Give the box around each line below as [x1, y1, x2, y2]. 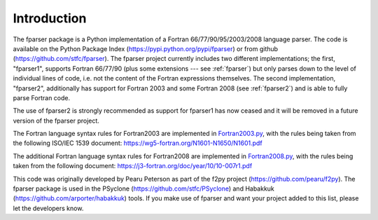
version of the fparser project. [13, 116, 99, 125]
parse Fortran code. [13, 93, 71, 102]
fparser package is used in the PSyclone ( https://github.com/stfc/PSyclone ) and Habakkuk [13, 184, 274, 193]
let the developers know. [13, 204, 84, 212]
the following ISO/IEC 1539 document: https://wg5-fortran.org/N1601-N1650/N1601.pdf [13, 139, 262, 147]
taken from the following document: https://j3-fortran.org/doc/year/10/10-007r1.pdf [13, 162, 253, 170]
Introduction [13, 11, 87, 26]
